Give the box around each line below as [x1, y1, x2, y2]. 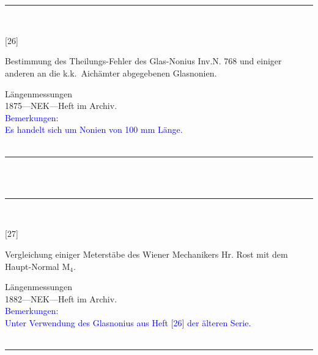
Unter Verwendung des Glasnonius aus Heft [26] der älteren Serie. [5, 316, 251, 329]
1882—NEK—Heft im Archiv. [5, 292, 117, 305]
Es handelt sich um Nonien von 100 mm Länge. [5, 123, 183, 136]
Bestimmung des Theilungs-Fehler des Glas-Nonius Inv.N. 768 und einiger [5, 54, 282, 67]
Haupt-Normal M [5, 260, 70, 272]
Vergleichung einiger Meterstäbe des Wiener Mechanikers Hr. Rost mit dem [5, 247, 288, 260]
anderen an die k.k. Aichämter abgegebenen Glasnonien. [5, 66, 217, 79]
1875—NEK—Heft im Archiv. [5, 99, 117, 112]
